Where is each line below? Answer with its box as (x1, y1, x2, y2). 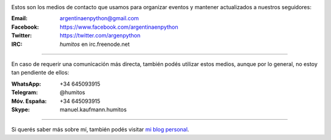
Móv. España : (11, 97, 47, 105)
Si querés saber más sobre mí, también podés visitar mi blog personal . (11, 126, 189, 133)
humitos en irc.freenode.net (59, 40, 130, 48)
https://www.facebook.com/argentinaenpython (59, 23, 179, 31)
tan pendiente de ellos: (11, 69, 70, 76)
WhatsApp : (11, 80, 42, 87)
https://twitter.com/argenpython (59, 32, 141, 39)
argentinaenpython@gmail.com (59, 15, 139, 22)
